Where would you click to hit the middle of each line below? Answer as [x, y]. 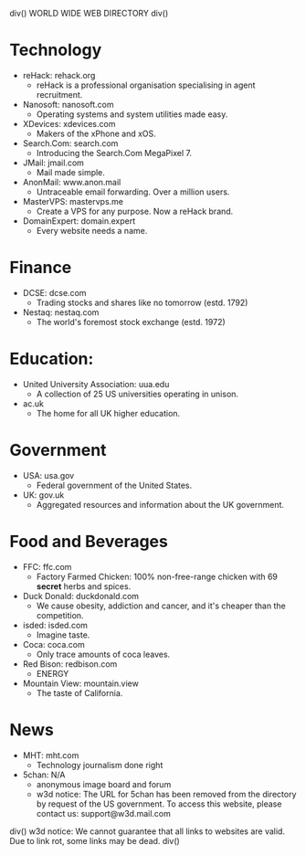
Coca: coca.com [53, 644]
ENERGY [53, 673]
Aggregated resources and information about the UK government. [160, 504]
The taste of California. [79, 692]
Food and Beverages [89, 541]
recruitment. [59, 94]
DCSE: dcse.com [54, 292]
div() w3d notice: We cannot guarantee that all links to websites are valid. [148, 831]
